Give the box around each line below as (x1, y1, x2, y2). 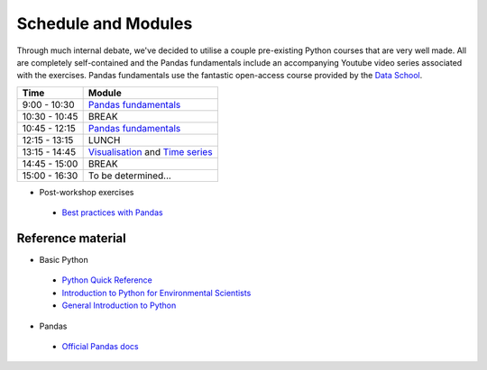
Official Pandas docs (61, 340, 139, 351)
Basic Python (39, 255, 89, 266)
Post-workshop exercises (39, 186, 134, 197)
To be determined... (87, 169, 171, 182)
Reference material (16, 230, 126, 246)
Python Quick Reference (61, 275, 153, 285)
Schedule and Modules (16, 14, 193, 33)
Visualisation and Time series (87, 145, 213, 158)
